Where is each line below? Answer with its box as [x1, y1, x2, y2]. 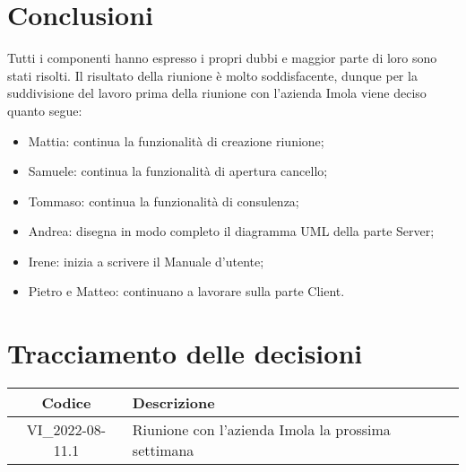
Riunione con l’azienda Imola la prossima [132, 419, 391, 441]
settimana [132, 440, 194, 461]
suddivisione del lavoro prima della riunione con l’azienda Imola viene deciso [7, 83, 427, 102]
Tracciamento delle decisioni [7, 335, 363, 371]
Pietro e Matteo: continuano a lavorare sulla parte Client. [28, 282, 345, 301]
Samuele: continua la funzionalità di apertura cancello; [28, 162, 328, 180]
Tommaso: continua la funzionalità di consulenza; [28, 191, 299, 210]
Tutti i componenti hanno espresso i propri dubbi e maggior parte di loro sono [7, 48, 437, 67]
